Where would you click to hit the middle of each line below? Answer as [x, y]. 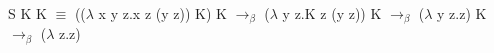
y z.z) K [462, 13]
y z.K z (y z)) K [332, 13]
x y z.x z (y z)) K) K [162, 13]
